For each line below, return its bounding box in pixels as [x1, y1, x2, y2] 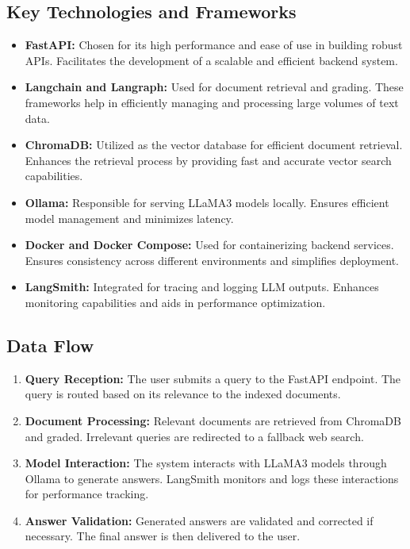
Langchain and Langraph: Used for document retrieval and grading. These [25, 79, 404, 95]
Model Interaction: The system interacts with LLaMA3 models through [25, 455, 387, 471]
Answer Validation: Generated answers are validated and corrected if [25, 512, 374, 528]
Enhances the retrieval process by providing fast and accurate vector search [25, 152, 392, 168]
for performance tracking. [25, 486, 149, 502]
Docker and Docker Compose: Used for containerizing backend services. [25, 236, 394, 253]
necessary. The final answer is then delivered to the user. [25, 528, 301, 544]
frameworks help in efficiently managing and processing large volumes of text [25, 94, 399, 110]
